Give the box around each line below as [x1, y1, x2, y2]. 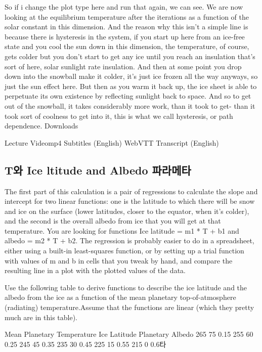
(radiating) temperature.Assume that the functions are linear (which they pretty [5, 302, 254, 313]
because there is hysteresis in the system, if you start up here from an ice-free [5, 31, 245, 41]
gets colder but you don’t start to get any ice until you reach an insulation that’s [5, 51, 255, 61]
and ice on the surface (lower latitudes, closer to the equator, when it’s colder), [5, 205, 249, 216]
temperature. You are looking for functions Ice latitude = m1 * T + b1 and [5, 225, 239, 236]
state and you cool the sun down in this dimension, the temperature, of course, [5, 41, 249, 52]
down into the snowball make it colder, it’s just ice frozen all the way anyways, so [5, 71, 258, 81]
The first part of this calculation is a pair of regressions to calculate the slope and [5, 186, 258, 196]
